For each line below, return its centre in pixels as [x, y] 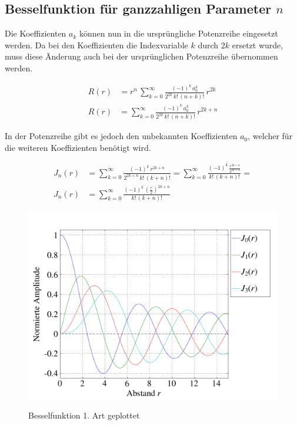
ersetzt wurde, [258, 45]
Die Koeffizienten [36, 33]
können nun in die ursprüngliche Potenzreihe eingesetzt [179, 33]
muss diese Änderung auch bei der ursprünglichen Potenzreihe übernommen [141, 56]
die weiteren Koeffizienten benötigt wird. [78, 147]
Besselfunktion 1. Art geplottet [84, 415]
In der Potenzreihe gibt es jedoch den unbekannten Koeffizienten [121, 136]
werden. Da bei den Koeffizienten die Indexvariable [96, 45]
